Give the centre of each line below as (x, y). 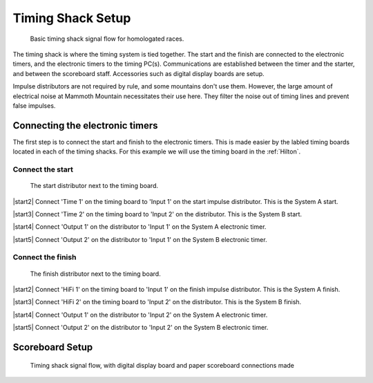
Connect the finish (45, 257)
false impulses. (34, 105)
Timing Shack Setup (72, 18)
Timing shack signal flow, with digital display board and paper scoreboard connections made (162, 365)
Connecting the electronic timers (85, 125)
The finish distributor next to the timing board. (96, 274)
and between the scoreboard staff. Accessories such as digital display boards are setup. (139, 73)
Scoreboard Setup (53, 347)
